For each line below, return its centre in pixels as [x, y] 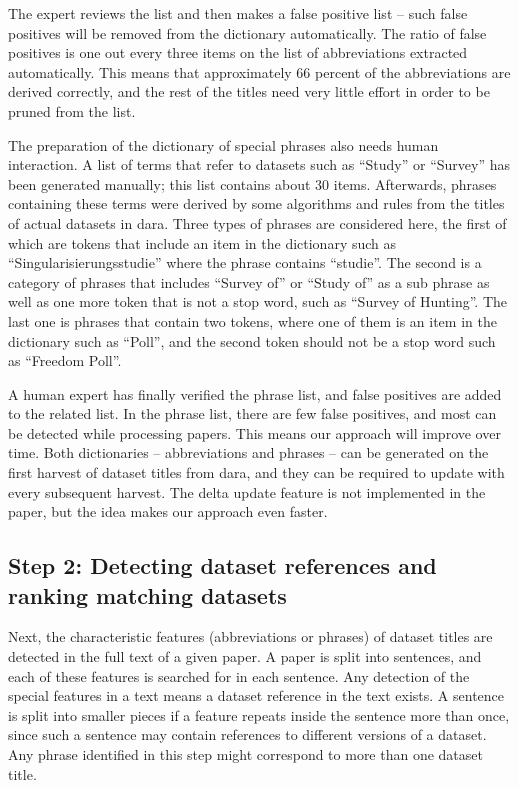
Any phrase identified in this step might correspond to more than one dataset [245, 754]
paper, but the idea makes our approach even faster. [168, 511]
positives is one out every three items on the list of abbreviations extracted [238, 52]
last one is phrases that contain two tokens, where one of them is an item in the [252, 320]
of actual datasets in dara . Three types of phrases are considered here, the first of [257, 222]
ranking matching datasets [147, 594]
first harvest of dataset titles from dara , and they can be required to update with [256, 472]
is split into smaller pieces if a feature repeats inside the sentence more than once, [259, 714]
